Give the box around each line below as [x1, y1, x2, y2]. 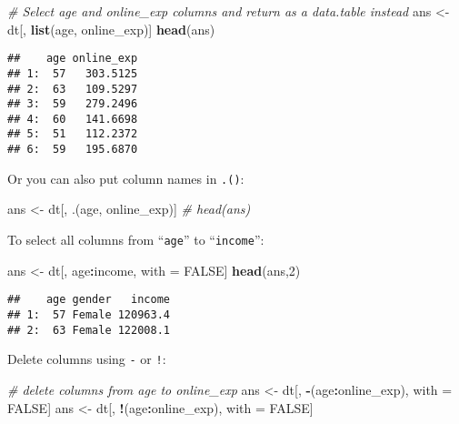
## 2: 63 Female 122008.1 [7, 323, 170, 337]
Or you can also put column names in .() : [7, 168, 244, 187]
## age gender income [7, 293, 170, 307]
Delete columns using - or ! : [7, 349, 166, 368]
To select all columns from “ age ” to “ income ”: [7, 230, 264, 249]
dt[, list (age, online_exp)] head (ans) [7, 19, 215, 38]
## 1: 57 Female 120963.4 [7, 308, 170, 321]
